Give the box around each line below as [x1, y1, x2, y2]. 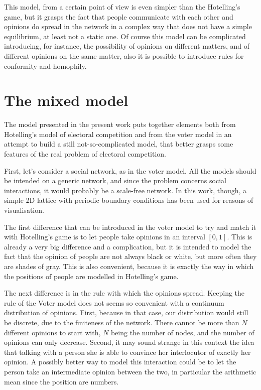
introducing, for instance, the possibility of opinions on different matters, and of [4, 41, 250, 51]
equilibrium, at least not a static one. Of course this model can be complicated [4, 31, 246, 41]
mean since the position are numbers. [4, 376, 119, 386]
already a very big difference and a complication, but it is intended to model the [4, 241, 251, 251]
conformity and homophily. [4, 60, 87, 71]
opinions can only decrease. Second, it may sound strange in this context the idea [4, 337, 254, 347]
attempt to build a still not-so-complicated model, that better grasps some [4, 139, 233, 149]
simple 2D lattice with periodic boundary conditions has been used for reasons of [4, 195, 253, 205]
